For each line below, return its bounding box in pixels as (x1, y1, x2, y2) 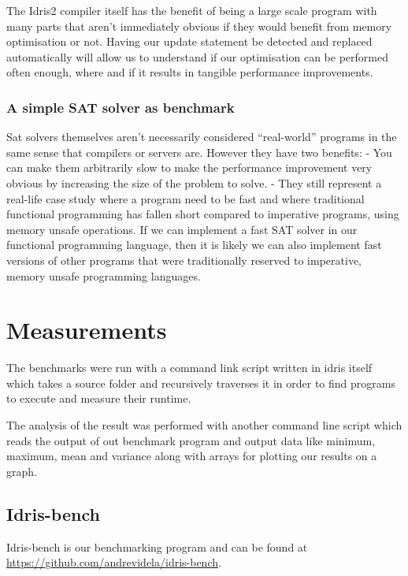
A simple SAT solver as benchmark (6, 97, 235, 117)
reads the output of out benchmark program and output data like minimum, (6, 432, 376, 448)
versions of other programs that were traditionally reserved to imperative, (6, 251, 362, 268)
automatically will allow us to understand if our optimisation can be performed (6, 48, 388, 65)
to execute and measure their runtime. (6, 390, 191, 407)
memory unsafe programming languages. (6, 267, 201, 284)
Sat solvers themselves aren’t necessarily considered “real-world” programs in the (6, 128, 397, 145)
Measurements (6, 314, 167, 346)
